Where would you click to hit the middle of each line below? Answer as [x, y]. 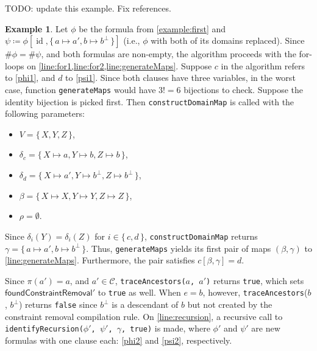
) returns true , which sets [255, 280]
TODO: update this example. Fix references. [88, 8]
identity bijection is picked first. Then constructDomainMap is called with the [150, 101]
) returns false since [58, 304]
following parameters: [45, 113]
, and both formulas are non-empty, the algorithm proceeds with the [169, 54]
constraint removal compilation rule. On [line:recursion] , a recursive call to [144, 316]
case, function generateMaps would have [80, 89]
